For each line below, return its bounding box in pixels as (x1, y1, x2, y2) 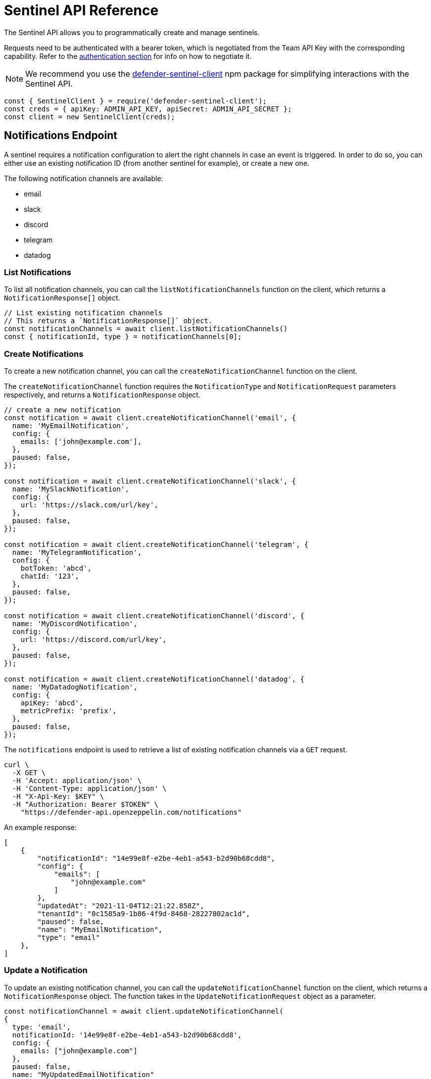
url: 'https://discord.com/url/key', (20, 636, 167, 644)
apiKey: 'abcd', (20, 699, 84, 707)
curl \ (4, 761, 29, 769)
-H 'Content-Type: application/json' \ (12, 785, 167, 793)
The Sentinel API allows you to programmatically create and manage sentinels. (4, 28, 260, 37)
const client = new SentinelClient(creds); (4, 112, 175, 121)
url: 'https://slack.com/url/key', (20, 501, 158, 509)
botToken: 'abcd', (20, 564, 92, 573)
